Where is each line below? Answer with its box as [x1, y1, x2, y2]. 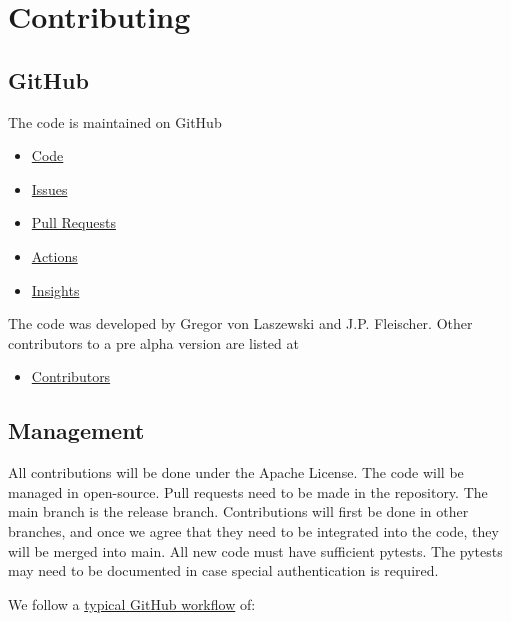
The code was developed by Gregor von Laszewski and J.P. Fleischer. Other [8, 313, 473, 334]
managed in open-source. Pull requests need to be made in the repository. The [8, 481, 488, 502]
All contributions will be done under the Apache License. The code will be [8, 462, 464, 483]
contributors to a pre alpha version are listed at [8, 332, 299, 353]
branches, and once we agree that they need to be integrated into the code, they [8, 520, 499, 541]
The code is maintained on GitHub [8, 111, 222, 132]
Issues [31, 178, 68, 199]
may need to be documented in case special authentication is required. [8, 560, 439, 581]
